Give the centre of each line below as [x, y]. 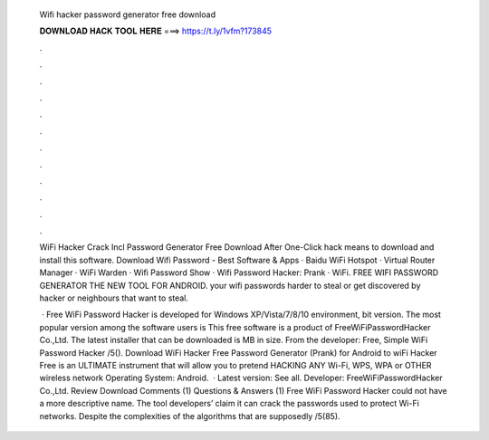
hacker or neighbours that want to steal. [114, 298]
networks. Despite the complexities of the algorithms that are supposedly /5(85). [190, 416]
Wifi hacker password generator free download [128, 14]
